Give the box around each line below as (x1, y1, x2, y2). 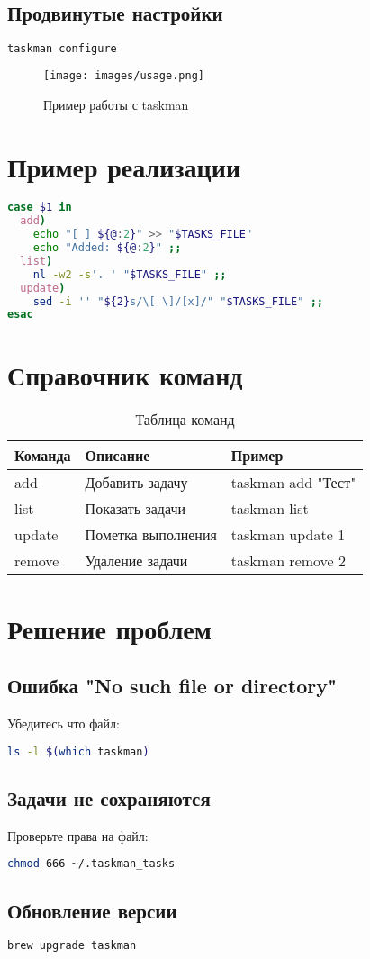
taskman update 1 (230, 524, 346, 546)
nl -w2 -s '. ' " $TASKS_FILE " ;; (32, 267, 227, 281)
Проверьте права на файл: (7, 826, 149, 845)
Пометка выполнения (85, 524, 217, 546)
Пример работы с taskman (43, 95, 189, 113)
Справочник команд (7, 356, 243, 393)
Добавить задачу (85, 472, 188, 493)
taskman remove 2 (230, 550, 347, 572)
